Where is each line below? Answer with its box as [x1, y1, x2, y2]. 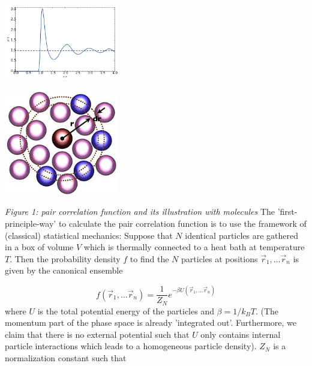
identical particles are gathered [185, 229, 299, 241]
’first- [277, 205, 298, 218]
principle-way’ [5, 217, 56, 230]
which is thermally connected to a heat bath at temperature [83, 241, 305, 253]
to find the [130, 252, 169, 265]
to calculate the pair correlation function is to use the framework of [58, 217, 307, 230]
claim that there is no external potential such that [5, 328, 190, 340]
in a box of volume [5, 241, 74, 253]
